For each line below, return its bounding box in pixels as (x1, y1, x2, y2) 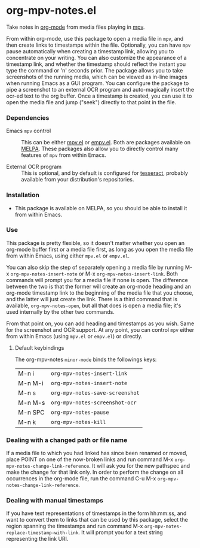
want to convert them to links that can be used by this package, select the (6, 516, 188, 523)
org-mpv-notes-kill (50, 419, 106, 425)
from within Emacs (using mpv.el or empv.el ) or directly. (6, 332, 143, 340)
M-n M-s (17, 398, 45, 407)
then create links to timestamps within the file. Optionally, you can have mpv (6, 41, 191, 49)
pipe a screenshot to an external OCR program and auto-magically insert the (6, 86, 195, 93)
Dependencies (6, 113, 50, 122)
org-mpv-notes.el (6, 4, 97, 17)
